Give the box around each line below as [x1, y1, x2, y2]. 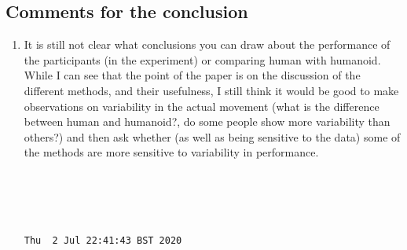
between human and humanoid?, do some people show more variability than [24, 113, 390, 130]
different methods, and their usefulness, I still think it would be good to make [24, 82, 399, 98]
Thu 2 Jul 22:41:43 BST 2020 [24, 235, 182, 247]
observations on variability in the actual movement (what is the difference [24, 97, 379, 114]
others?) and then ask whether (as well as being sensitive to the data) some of [24, 128, 401, 145]
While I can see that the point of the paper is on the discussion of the [24, 67, 361, 83]
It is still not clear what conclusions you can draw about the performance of [24, 36, 390, 53]
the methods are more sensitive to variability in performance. [24, 144, 319, 160]
